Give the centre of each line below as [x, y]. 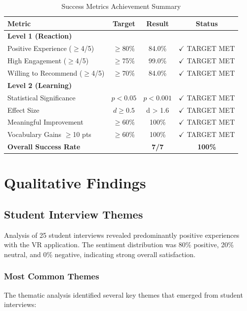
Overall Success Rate [44, 147]
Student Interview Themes [74, 214]
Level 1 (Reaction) [40, 36]
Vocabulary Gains [35, 134]
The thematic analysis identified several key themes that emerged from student [123, 294]
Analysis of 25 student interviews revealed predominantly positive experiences [122, 235]
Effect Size [23, 110]
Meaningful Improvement [45, 122]
